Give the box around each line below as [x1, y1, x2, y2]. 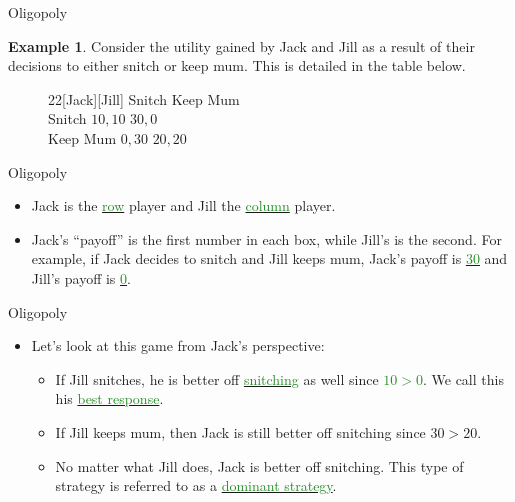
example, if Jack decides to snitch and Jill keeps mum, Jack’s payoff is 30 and [31, 248, 508, 269]
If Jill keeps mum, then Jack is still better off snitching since [55, 421, 426, 442]
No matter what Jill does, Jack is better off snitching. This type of [55, 455, 464, 476]
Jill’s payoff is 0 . [31, 267, 131, 288]
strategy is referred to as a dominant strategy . [55, 475, 337, 496]
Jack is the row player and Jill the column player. [31, 195, 336, 216]
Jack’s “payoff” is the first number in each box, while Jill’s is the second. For [31, 228, 502, 249]
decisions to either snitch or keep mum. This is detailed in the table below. [8, 55, 466, 76]
